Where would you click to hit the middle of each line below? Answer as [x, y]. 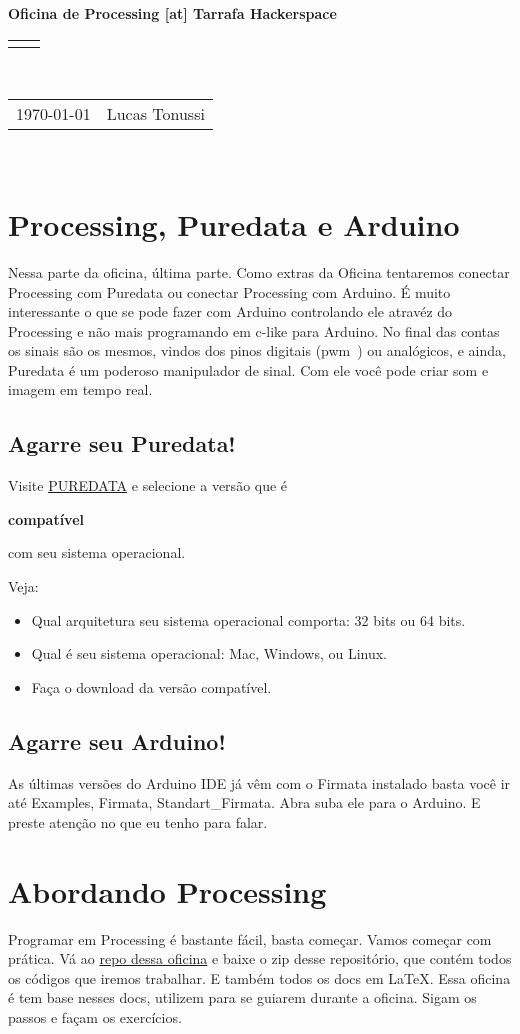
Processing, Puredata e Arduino [234, 223]
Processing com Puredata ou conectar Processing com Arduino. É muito [229, 291]
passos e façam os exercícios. [95, 1016]
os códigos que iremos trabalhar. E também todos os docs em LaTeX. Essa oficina [259, 977]
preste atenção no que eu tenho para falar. [138, 821]
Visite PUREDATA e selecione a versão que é [148, 485]
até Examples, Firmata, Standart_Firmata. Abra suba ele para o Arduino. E [244, 802]
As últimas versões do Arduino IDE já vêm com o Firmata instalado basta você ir [259, 782]
